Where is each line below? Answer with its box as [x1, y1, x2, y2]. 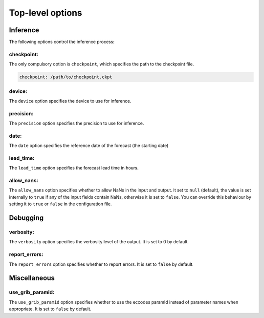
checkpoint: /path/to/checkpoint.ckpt [19, 74, 112, 80]
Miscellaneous [9, 274, 55, 282]
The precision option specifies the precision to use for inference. [9, 120, 144, 127]
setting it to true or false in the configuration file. [9, 201, 112, 207]
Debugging [9, 214, 44, 222]
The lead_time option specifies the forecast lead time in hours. [9, 165, 139, 171]
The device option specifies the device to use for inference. [9, 98, 132, 104]
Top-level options [9, 7, 83, 18]
